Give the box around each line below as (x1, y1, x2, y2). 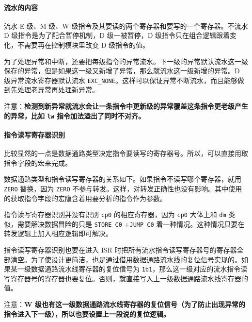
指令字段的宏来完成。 (4, 157, 72, 168)
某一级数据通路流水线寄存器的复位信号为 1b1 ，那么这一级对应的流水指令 (10, 264, 241, 274)
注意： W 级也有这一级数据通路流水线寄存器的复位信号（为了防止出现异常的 (4, 299, 246, 309)
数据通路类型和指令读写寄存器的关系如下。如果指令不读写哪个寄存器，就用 (4, 174, 241, 184)
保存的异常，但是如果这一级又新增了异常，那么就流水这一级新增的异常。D (4, 66, 240, 76)
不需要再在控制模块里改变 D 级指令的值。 (17, 39, 150, 50)
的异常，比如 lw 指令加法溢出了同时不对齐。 (4, 110, 145, 120)
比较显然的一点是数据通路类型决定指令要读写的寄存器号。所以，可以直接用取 (4, 148, 248, 158)
